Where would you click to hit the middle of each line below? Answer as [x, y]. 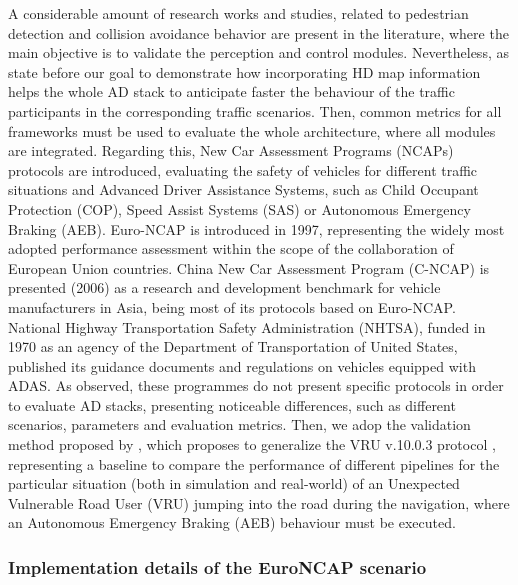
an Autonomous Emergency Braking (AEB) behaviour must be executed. [232, 522]
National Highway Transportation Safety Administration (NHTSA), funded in [247, 326]
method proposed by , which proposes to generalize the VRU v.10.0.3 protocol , [252, 444]
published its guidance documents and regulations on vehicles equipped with [242, 365]
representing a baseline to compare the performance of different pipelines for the [254, 463]
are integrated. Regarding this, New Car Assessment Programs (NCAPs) [231, 150]
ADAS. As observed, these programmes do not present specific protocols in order [256, 385]
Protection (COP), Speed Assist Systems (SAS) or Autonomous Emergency [239, 208]
